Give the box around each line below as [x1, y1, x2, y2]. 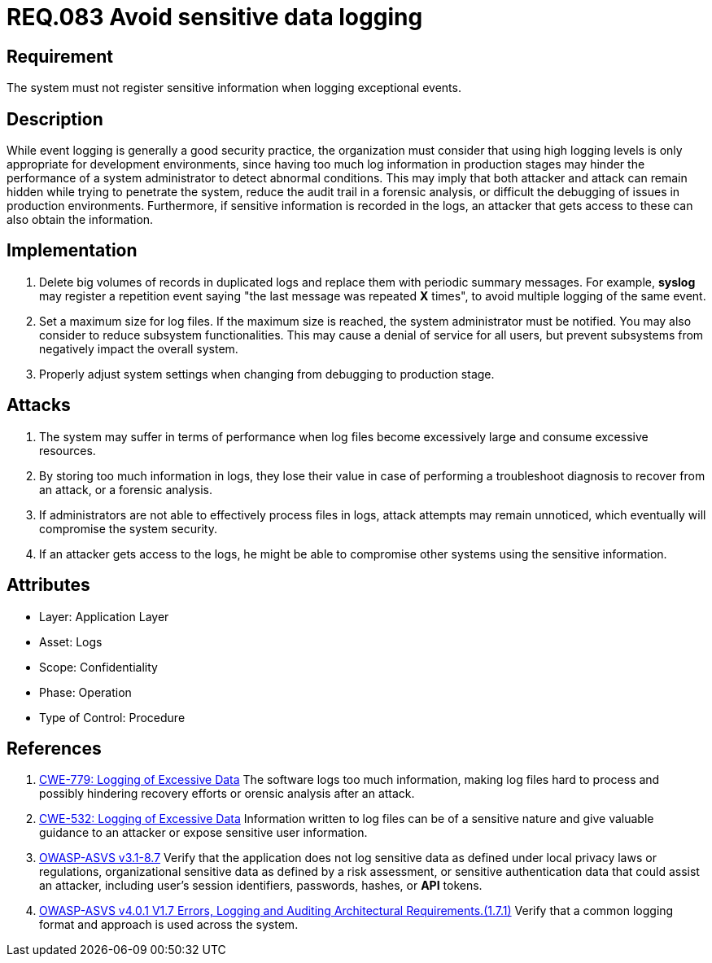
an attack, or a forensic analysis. [39, 482, 212, 497]
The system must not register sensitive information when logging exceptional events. [7, 81, 461, 95]
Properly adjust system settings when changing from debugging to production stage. [39, 366, 495, 381]
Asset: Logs [39, 634, 103, 649]
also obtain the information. [7, 212, 154, 227]
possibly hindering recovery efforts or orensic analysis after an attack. [39, 786, 415, 801]
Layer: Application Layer [39, 609, 169, 624]
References [7, 738, 102, 759]
